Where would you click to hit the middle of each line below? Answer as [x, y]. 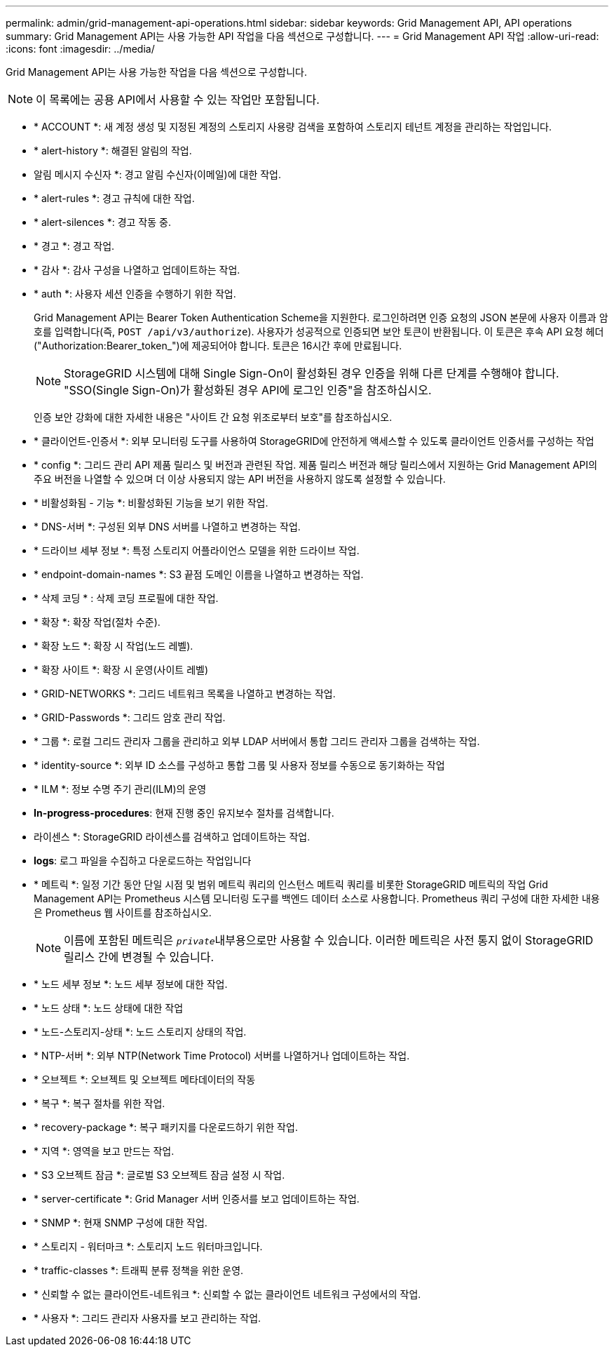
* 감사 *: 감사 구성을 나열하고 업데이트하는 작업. [137, 270]
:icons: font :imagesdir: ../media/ [80, 49]
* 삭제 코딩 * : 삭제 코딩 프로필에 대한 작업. [126, 598]
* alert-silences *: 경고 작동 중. [102, 222]
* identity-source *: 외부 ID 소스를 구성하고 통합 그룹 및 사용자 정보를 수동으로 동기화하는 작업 [239, 765]
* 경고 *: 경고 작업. [74, 246]
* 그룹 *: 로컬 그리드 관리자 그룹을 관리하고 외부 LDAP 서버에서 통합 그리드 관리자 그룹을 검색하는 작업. [257, 741]
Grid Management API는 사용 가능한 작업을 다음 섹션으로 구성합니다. [156, 72]
